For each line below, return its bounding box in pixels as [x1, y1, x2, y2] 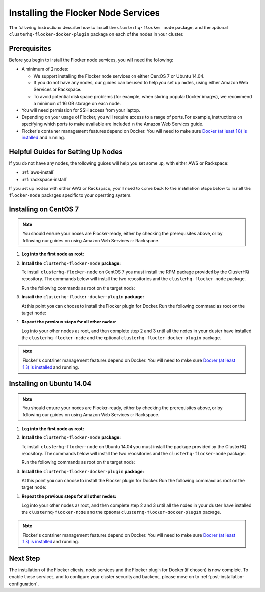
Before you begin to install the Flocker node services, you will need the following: [9, 57, 174, 63]
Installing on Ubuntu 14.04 [9, 379, 92, 388]
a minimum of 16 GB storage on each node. [33, 101, 121, 107]
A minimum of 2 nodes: [21, 66, 69, 72]
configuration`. [9, 581, 39, 587]
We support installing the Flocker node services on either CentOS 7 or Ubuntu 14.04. [33, 73, 205, 79]
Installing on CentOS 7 [9, 205, 79, 214]
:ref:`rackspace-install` [21, 176, 68, 182]
